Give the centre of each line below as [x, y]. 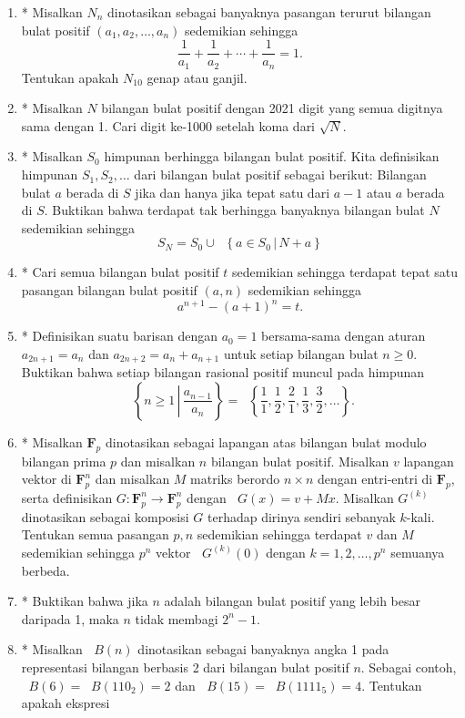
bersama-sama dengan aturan [344, 336]
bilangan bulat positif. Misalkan [300, 461]
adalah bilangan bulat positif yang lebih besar [293, 601]
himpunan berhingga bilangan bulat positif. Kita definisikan [272, 156]
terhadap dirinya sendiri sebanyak [302, 516]
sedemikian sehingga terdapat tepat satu [345, 272]
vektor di [46, 479]
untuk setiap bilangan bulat [301, 353]
